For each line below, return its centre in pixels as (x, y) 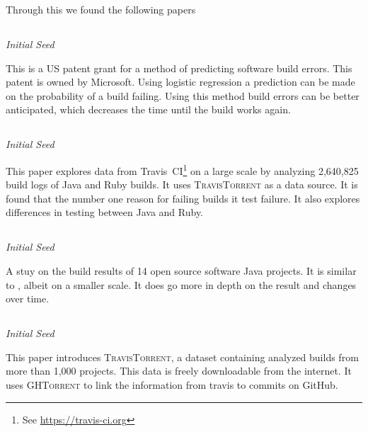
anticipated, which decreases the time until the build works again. (148, 109)
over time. (28, 299)
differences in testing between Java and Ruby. (105, 212)
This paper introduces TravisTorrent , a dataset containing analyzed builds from (182, 357)
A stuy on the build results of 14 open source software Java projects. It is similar (181, 270)
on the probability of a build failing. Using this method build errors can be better (183, 95)
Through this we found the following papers (101, 9)
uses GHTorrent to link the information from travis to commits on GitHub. (172, 384)
